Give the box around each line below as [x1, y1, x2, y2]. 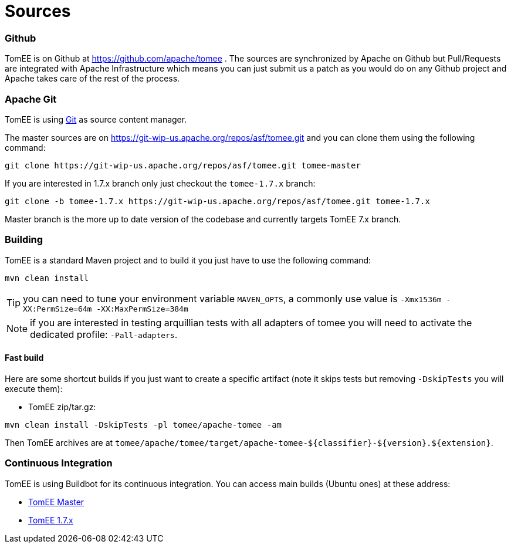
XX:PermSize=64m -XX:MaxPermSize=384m [23, 304, 188, 313]
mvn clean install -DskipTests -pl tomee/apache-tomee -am [5, 420, 282, 429]
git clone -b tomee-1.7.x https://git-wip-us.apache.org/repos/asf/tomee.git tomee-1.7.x [5, 196, 430, 206]
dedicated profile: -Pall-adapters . [30, 328, 178, 340]
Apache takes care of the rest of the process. [5, 73, 180, 84]
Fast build [5, 353, 44, 363]
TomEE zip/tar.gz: [28, 401, 96, 412]
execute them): [5, 383, 63, 394]
